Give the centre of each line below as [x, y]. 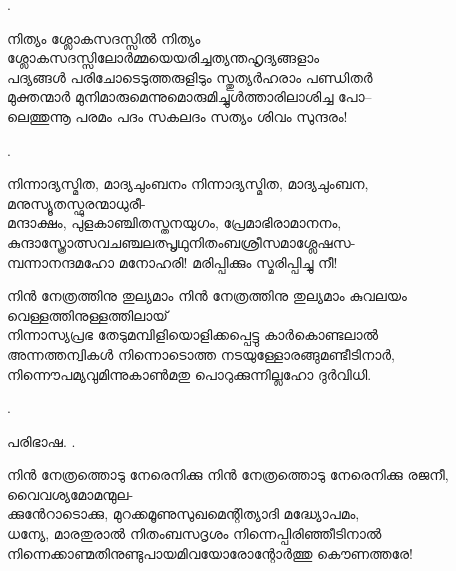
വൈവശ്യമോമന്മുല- [70, 493]
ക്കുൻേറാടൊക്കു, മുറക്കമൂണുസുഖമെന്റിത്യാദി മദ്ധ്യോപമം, [183, 513]
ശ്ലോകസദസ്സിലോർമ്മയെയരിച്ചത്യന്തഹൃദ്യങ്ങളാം [163, 57]
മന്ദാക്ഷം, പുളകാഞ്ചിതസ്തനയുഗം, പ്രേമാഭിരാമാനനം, [174, 222]
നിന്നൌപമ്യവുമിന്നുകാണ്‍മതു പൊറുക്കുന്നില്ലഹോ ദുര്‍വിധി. [189, 373]
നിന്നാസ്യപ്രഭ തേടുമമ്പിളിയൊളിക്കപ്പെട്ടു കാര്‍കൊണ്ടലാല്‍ [193, 334]
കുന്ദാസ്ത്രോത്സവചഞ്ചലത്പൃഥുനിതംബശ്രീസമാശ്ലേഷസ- [181, 241]
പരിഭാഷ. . [41, 440]
